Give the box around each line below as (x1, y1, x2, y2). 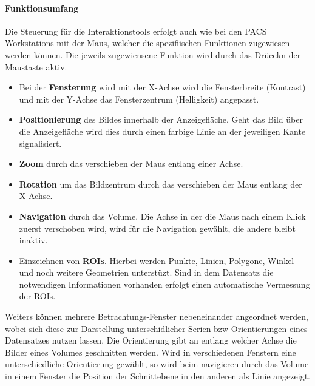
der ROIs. (19, 289, 56, 302)
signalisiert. (19, 137, 62, 149)
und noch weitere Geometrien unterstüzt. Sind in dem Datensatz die (19, 266, 274, 279)
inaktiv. (19, 234, 48, 246)
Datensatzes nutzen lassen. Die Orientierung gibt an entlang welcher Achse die (5, 334, 297, 347)
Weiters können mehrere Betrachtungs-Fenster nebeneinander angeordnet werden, (5, 310, 308, 323)
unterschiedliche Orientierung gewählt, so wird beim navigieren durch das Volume (5, 357, 309, 370)
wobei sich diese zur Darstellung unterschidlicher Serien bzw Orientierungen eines (5, 322, 308, 334)
